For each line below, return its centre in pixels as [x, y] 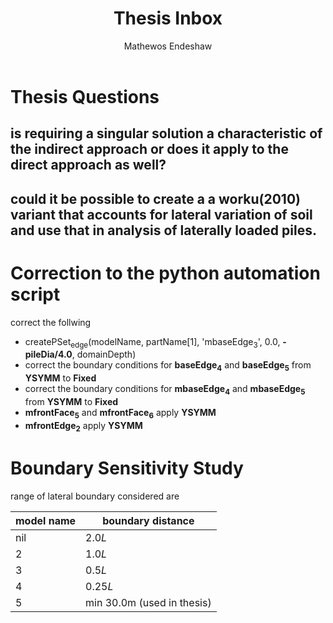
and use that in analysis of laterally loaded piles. [163, 230]
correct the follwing [51, 322]
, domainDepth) [104, 354]
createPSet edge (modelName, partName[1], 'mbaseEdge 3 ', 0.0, [152, 342]
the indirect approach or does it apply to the [149, 149]
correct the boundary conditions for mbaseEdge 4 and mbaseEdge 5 [165, 390]
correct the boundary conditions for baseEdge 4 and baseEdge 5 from [168, 366]
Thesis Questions [85, 96]
